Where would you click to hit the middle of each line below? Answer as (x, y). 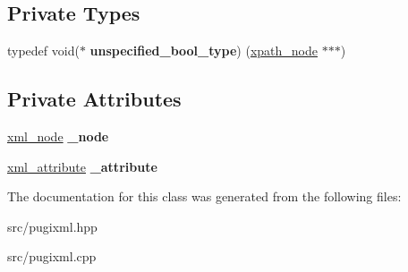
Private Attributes (94, 99)
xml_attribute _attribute (82, 166)
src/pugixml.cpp (52, 256)
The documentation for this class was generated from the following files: (204, 196)
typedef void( (43, 51)
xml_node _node (58, 136)
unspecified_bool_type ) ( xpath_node (204, 51)
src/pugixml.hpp (52, 226)
